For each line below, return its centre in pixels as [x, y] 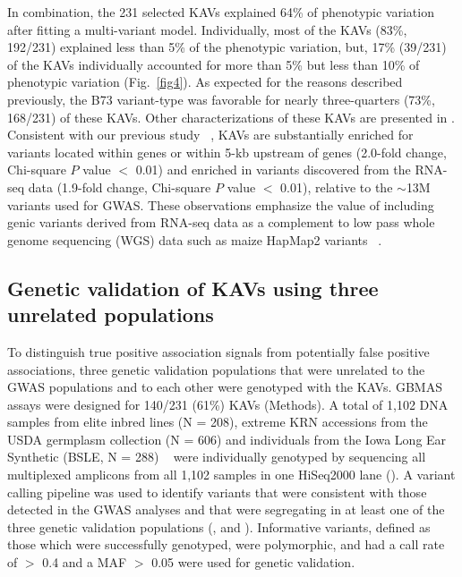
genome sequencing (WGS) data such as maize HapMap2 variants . [195, 239]
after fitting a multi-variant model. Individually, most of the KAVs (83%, [207, 29]
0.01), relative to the [337, 187]
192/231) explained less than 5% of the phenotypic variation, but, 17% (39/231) [227, 47]
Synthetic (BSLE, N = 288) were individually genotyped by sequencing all [217, 457]
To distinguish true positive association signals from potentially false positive [218, 351]
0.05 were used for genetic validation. [253, 562]
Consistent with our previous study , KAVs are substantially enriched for [210, 135]
